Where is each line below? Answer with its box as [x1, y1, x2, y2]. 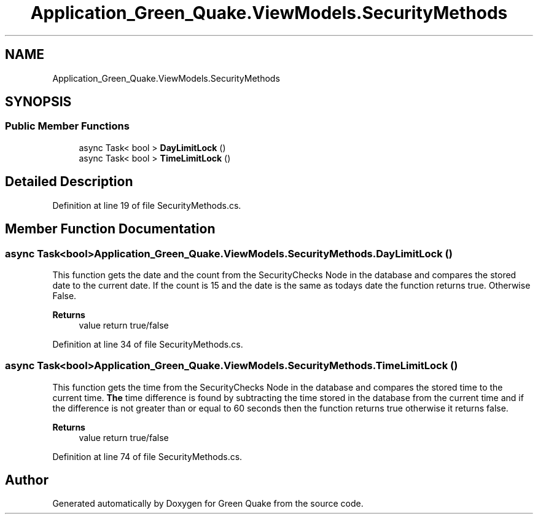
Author [5, 472, 49, 488]
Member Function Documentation [5, 221, 216, 237]
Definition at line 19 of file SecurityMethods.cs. [52, 200, 241, 211]
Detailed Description [5, 174, 133, 190]
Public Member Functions [5, 120, 130, 133]
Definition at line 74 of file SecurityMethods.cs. [52, 451, 243, 462]
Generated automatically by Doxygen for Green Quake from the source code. [52, 498, 364, 509]
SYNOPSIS [5, 94, 72, 110]
